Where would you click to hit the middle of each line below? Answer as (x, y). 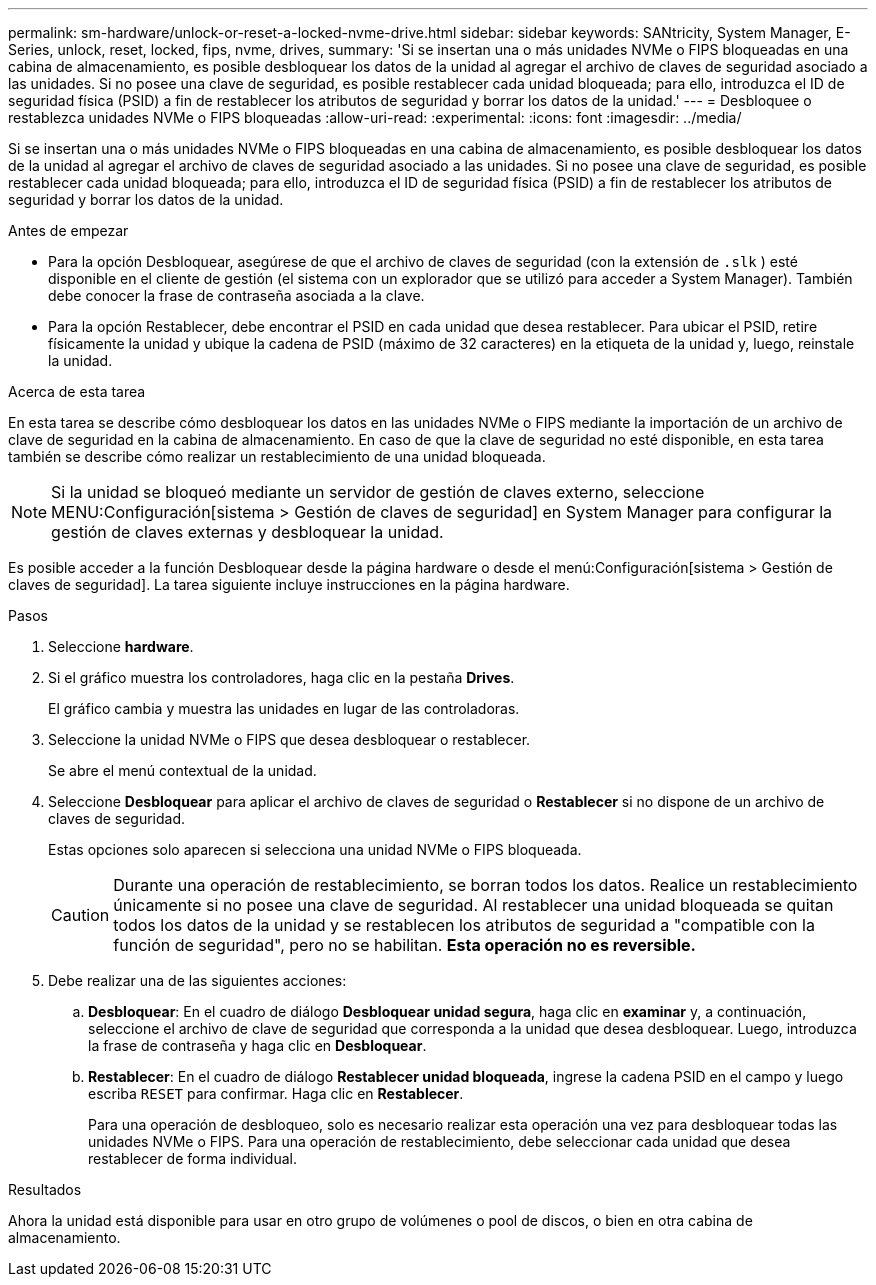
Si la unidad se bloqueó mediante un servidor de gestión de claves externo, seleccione (378, 492)
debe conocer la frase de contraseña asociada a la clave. (236, 295)
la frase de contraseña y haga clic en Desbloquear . (257, 1045)
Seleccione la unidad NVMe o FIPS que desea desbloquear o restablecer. (289, 739)
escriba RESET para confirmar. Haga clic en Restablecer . (276, 1093)
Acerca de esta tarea (77, 391)
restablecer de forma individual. (193, 1158)
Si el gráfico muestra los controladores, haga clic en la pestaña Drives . (281, 677)
